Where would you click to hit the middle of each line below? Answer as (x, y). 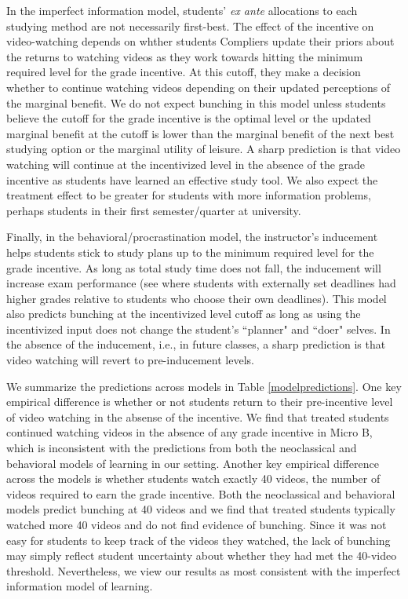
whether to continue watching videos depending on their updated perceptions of (199, 87)
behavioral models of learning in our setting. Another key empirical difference (193, 463)
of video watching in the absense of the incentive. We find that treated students (198, 416)
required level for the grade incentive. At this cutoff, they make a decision (184, 72)
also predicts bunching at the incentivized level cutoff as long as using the (184, 314)
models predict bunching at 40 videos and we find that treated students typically (201, 509)
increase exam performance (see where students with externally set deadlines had (201, 283)
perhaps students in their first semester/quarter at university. (154, 210)
